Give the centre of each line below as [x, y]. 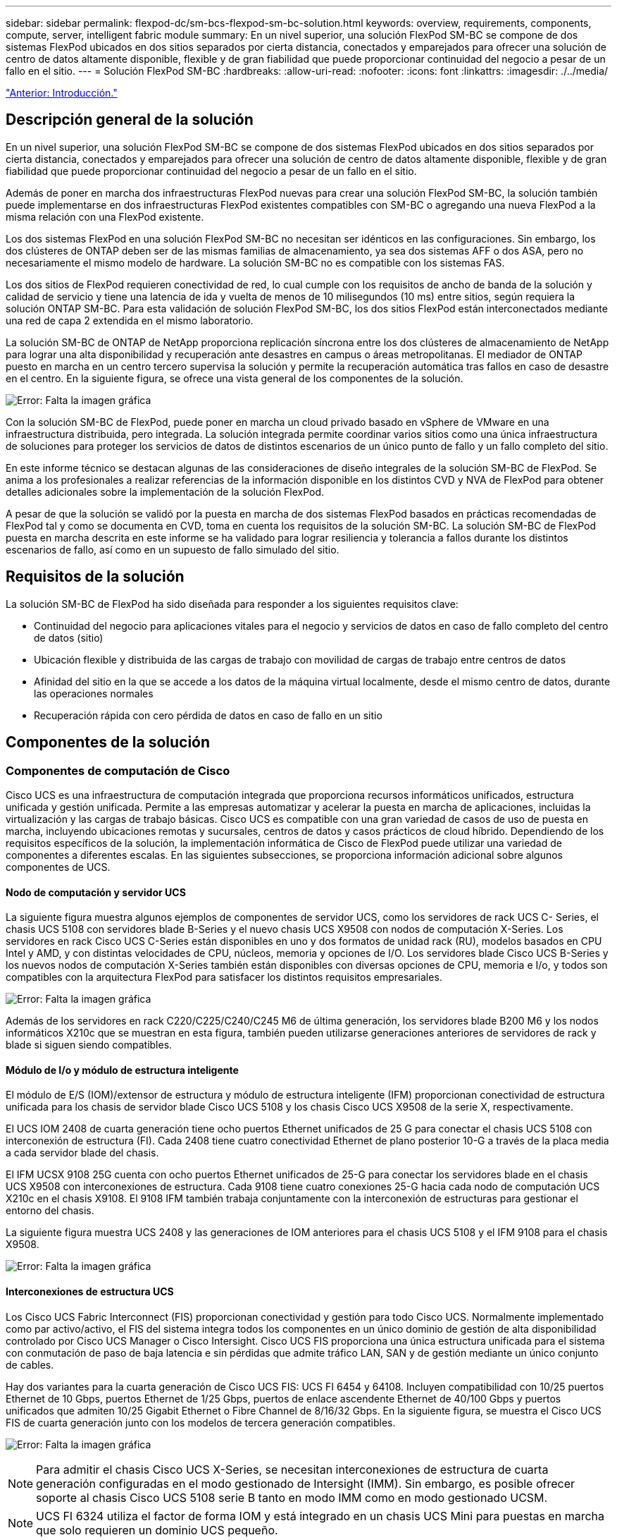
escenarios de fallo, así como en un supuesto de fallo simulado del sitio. [173, 549]
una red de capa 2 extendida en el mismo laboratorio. [130, 320]
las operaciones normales [94, 693]
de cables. [30, 1364]
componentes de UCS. [58, 867]
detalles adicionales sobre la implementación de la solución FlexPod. [165, 491]
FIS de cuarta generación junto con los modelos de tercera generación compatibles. [201, 1422]
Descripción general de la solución [130, 120]
